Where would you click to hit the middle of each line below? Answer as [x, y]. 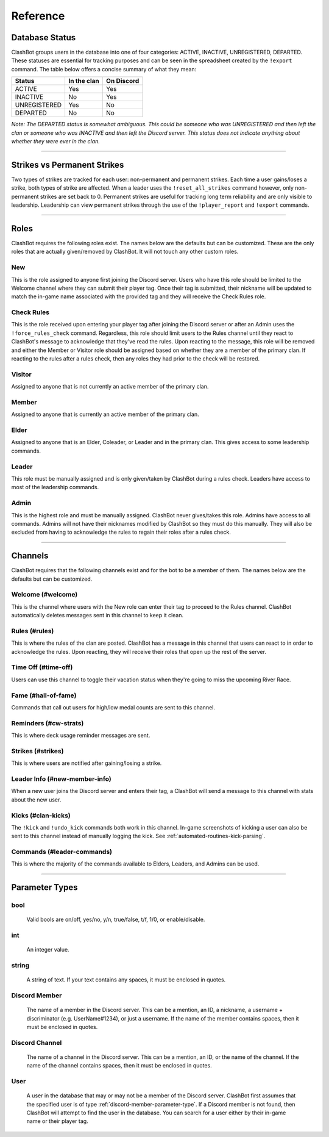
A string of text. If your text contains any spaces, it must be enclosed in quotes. [126, 980]
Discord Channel [37, 1042]
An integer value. [48, 950]
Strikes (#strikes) [37, 751]
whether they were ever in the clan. [56, 142]
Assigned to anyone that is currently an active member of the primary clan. [105, 414]
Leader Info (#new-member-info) [62, 779]
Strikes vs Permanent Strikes [68, 165]
